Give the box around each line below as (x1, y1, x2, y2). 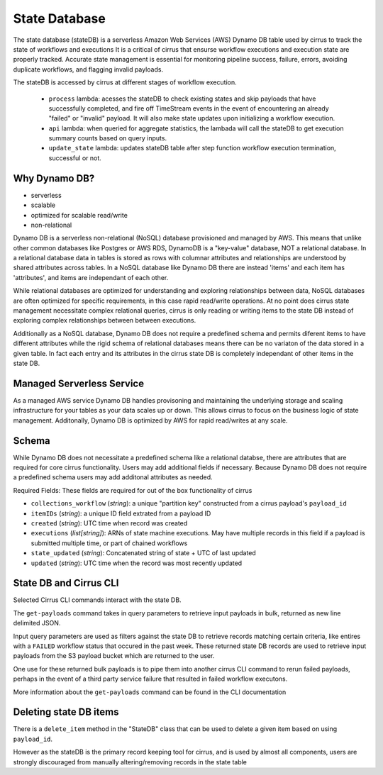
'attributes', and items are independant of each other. (13, 273, 169, 281)
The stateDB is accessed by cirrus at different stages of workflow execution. (13, 78, 237, 87)
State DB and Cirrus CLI (13, 577, 119, 589)
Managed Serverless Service (13, 377, 145, 389)
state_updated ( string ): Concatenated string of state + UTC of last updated (30, 549, 257, 557)
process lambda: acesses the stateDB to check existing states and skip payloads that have (48, 94, 316, 103)
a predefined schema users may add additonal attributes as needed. (13, 473, 213, 481)
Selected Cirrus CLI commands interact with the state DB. (13, 596, 182, 604)
